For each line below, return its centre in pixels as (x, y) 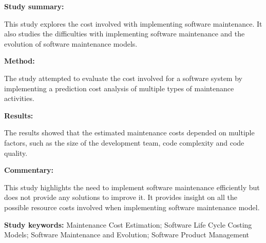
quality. (16, 153)
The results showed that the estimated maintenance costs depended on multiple (129, 133)
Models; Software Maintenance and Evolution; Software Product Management (127, 235)
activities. (19, 98)
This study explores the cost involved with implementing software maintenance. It (133, 23)
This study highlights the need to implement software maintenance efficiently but (132, 187)
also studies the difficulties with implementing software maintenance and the (125, 34)
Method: (20, 61)
